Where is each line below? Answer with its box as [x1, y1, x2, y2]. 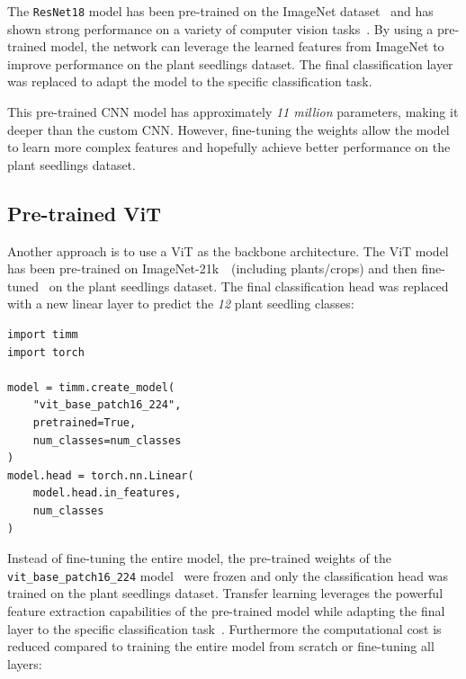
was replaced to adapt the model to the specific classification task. [7, 72, 372, 91]
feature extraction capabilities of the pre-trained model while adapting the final [7, 601, 445, 620]
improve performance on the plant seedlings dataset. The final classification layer [7, 54, 453, 73]
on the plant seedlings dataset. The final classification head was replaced [49, 276, 449, 295]
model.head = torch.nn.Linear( [7, 469, 194, 482]
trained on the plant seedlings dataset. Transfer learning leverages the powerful [7, 584, 444, 603]
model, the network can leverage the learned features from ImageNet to [50, 37, 444, 56]
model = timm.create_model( [7, 380, 175, 394]
